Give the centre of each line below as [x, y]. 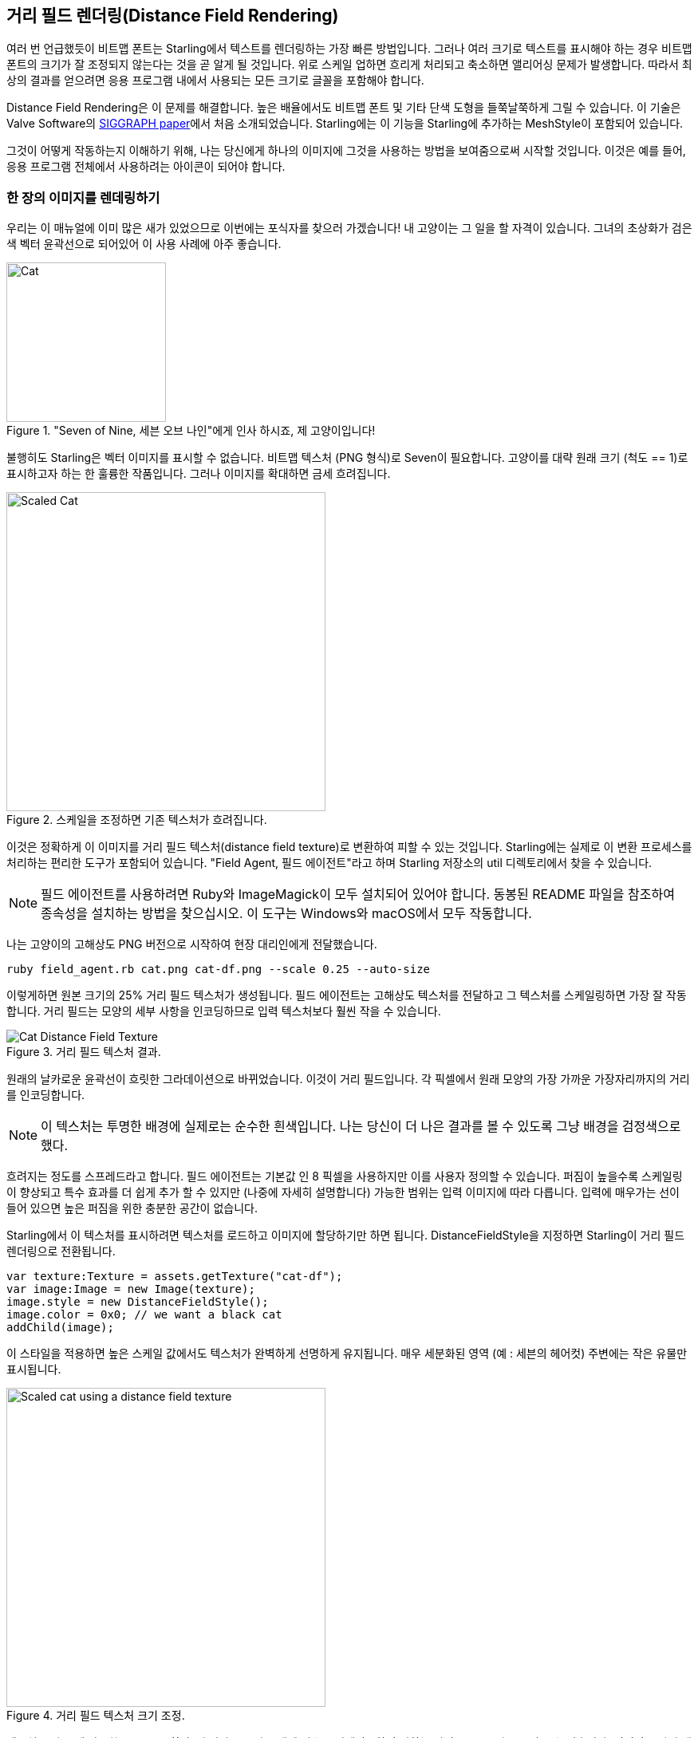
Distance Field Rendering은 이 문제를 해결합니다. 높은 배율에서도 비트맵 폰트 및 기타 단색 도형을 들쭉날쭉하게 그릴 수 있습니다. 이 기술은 [344, 108]
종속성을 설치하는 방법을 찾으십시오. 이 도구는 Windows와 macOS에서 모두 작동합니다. [286, 914]
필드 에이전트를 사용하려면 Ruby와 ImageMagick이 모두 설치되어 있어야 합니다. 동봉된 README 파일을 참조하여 [358, 895]
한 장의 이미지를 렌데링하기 [83, 197]
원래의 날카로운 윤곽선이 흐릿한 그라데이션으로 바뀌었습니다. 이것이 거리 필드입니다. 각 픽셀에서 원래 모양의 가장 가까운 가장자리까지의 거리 [348, 1079]
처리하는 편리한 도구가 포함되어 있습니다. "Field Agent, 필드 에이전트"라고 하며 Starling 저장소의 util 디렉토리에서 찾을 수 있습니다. [329, 863]
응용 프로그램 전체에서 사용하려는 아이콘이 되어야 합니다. [146, 167]
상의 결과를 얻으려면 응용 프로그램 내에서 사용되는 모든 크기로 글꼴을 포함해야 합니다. [215, 81]
